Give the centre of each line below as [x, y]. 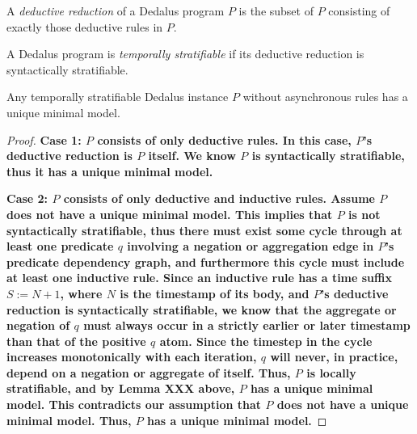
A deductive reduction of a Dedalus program [116, 11]
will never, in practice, [334, 357]
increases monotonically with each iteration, [132, 357]
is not [364, 214]
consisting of [359, 11]
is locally [331, 372]
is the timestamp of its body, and [215, 293]
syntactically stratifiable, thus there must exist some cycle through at [204, 230]
